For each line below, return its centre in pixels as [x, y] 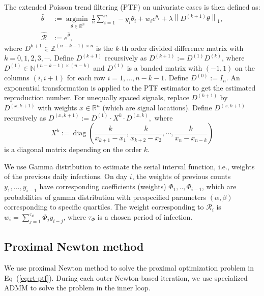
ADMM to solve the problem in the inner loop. [77, 288]
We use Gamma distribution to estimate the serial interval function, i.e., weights [129, 166]
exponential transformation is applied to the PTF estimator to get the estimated [130, 87]
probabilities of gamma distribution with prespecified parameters [105, 197]
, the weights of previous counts [181, 176]
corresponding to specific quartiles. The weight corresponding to [104, 207]
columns [17, 78]
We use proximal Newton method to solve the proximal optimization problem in [129, 268]
